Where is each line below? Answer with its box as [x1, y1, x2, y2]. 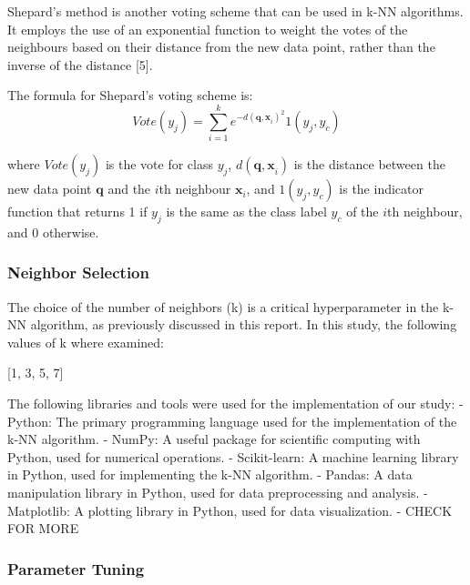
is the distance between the [293, 155, 445, 174]
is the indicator [339, 179, 424, 198]
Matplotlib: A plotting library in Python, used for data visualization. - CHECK [7, 500, 453, 519]
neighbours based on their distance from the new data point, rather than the [7, 37, 435, 56]
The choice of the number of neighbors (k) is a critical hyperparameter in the [7, 297, 439, 316]
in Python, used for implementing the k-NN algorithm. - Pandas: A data [7, 465, 413, 484]
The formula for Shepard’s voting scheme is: [7, 86, 253, 105]
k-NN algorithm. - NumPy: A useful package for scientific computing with [7, 429, 421, 449]
